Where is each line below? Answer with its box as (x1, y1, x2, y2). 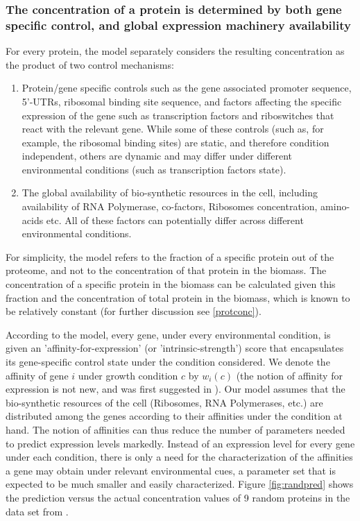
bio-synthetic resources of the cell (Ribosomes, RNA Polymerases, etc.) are (6, 395, 323, 409)
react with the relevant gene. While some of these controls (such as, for (22, 121, 324, 136)
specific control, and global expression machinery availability (6, 16, 351, 33)
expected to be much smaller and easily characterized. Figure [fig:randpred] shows (6, 477, 354, 491)
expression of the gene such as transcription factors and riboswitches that (22, 108, 334, 122)
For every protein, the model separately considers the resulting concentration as (6, 44, 345, 58)
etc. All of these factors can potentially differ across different (46, 212, 304, 227)
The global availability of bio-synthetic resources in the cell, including (22, 185, 318, 200)
